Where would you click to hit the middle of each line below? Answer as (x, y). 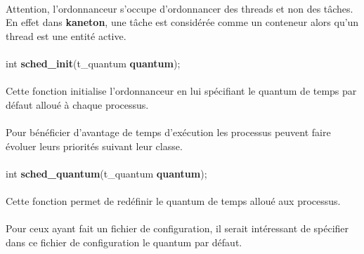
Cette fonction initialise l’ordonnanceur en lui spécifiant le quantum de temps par (181, 91)
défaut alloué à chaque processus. (77, 104)
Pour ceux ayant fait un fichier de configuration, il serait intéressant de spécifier (177, 228)
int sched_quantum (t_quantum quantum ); (106, 173)
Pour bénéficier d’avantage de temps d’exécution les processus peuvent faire (168, 132)
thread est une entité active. (66, 35)
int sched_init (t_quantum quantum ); (93, 63)
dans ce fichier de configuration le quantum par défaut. (124, 242)
